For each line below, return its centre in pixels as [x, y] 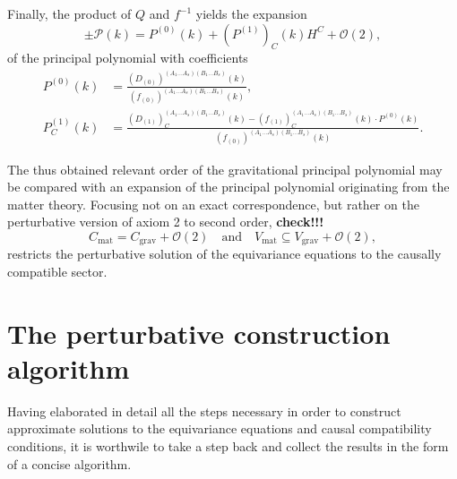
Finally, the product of [69, 13]
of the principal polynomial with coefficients [128, 58]
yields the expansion [251, 13]
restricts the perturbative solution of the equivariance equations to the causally [224, 254]
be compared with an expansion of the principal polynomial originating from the [228, 187]
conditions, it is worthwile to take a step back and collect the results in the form [228, 446]
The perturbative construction [199, 333]
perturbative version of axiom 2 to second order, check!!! [166, 222]
